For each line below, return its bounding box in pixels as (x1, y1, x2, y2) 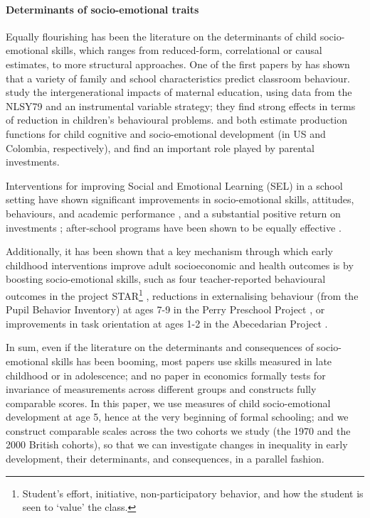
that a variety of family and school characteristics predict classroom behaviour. (6, 70, 351, 85)
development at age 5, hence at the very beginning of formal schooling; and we (6, 409, 349, 424)
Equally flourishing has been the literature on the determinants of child (6, 28, 317, 43)
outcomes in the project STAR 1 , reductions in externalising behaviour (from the (6, 286, 359, 303)
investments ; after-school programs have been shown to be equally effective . (6, 220, 342, 234)
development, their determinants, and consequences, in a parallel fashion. (6, 451, 324, 466)
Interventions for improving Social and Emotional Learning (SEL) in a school (6, 178, 343, 193)
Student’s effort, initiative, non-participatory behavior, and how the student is (22, 485, 364, 500)
